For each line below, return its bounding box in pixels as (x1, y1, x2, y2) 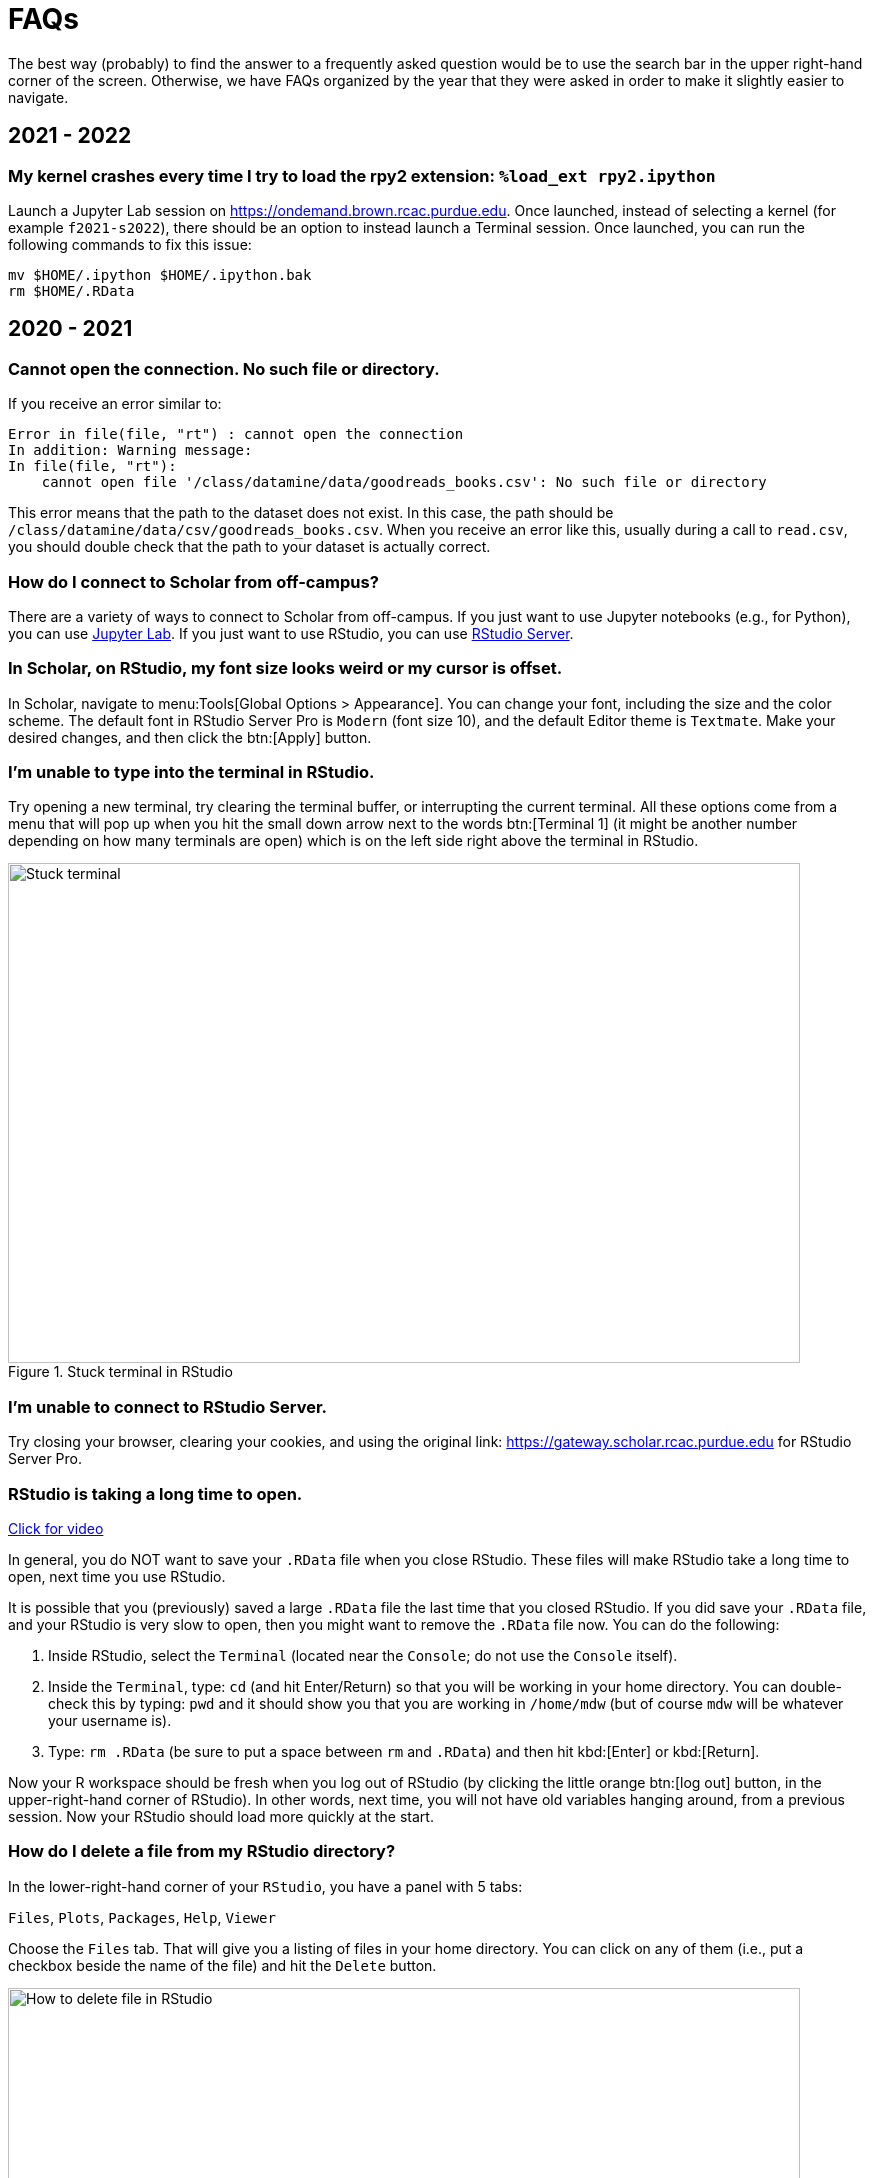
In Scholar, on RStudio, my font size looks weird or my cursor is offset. (8, 658, 563, 679)
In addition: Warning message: (8, 442, 253, 459)
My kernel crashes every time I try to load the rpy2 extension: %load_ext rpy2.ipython (8, 165, 716, 186)
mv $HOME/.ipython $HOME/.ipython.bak (8, 266, 312, 283)
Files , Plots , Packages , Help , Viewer (8, 1908, 276, 1926)
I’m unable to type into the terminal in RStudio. (8, 762, 375, 783)
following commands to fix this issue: (8, 235, 252, 253)
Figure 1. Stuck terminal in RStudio (8, 1363, 233, 1381)
